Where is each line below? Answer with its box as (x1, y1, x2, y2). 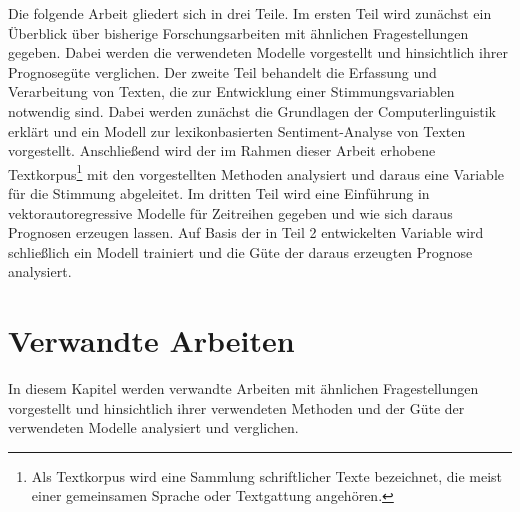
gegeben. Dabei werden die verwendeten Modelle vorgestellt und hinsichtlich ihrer (8, 42, 508, 63)
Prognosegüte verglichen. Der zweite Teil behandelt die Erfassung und (8, 61, 437, 82)
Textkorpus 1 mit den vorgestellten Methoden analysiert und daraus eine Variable (8, 160, 505, 184)
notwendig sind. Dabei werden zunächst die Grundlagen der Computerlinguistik (8, 100, 497, 121)
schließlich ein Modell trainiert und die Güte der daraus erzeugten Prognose (8, 241, 473, 262)
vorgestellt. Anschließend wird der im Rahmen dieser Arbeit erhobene (8, 140, 436, 161)
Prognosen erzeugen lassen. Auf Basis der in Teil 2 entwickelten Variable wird (8, 222, 484, 243)
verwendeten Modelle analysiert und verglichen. (8, 417, 299, 438)
